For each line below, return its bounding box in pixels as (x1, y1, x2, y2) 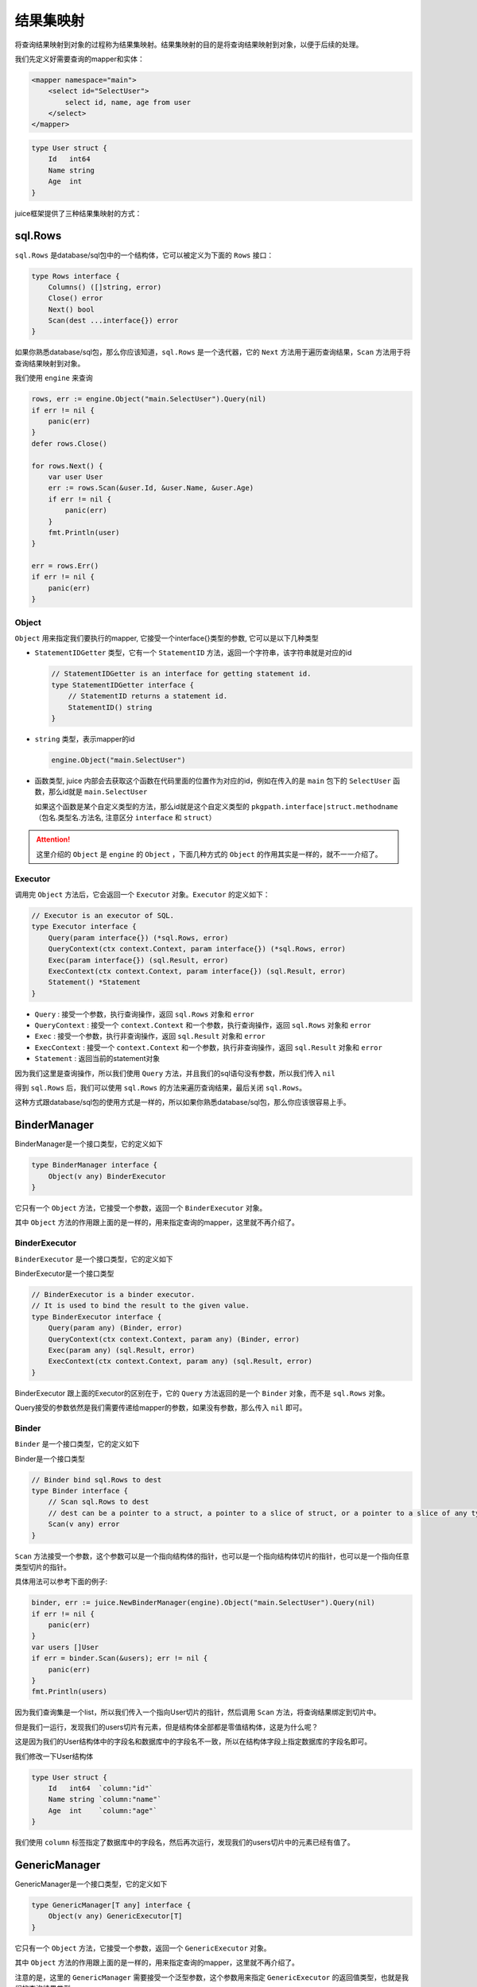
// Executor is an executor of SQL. (31, 911, 175, 920)
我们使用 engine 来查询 (14, 374, 93, 383)
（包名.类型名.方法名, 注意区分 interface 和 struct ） (34, 813, 216, 823)
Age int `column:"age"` (48, 1806, 158, 1815)
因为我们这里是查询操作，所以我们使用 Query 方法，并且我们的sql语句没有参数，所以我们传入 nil (14, 1068, 335, 1078)
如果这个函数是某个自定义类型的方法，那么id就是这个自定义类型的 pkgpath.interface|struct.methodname (34, 801, 398, 811)
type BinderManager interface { (31, 1160, 158, 1170)
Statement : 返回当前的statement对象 (34, 1054, 161, 1063)
